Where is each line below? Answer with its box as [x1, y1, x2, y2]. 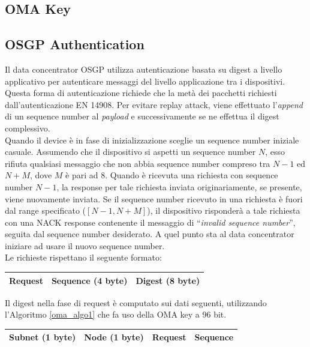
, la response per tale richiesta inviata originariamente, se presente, [56, 180, 302, 193]
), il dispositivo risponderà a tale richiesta [147, 204, 300, 217]
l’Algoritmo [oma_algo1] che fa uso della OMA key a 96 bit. [5, 308, 227, 321]
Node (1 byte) [84, 331, 144, 343]
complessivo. [5, 121, 50, 134]
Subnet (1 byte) [9, 331, 76, 343]
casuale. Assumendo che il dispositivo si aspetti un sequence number [5, 145, 256, 158]
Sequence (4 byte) [51, 274, 128, 286]
